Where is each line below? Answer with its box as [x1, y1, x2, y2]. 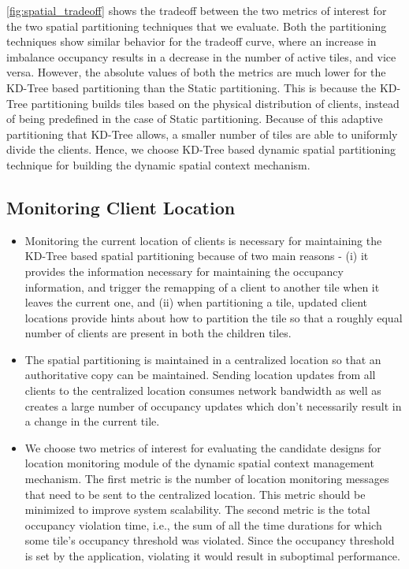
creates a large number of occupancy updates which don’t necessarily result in [24, 397, 402, 414]
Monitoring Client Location [6, 195, 236, 219]
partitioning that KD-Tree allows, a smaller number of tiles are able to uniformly [6, 125, 398, 142]
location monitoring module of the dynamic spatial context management [24, 455, 374, 471]
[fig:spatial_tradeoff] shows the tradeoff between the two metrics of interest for [6, 2, 387, 18]
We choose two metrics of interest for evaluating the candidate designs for [24, 439, 381, 456]
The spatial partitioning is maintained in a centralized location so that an [24, 351, 381, 367]
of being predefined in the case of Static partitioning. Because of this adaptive [6, 110, 383, 127]
